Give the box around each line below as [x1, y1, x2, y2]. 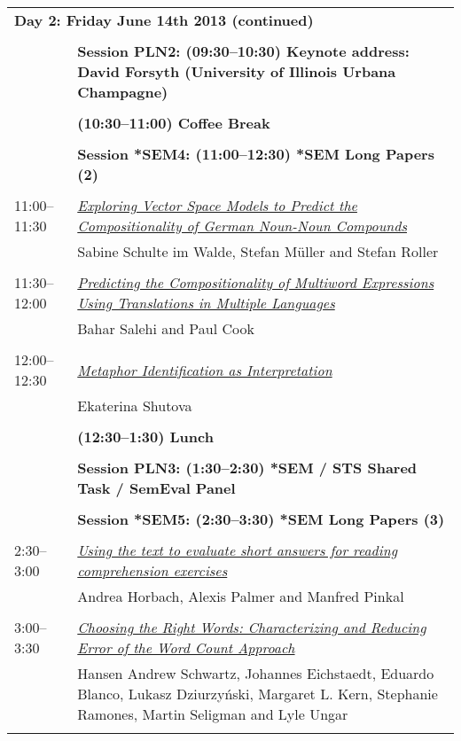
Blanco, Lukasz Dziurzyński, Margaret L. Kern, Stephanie [77, 683, 438, 704]
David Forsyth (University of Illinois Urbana [77, 61, 396, 82]
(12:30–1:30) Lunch [77, 426, 214, 447]
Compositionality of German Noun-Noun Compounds [77, 215, 407, 236]
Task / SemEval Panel [77, 478, 236, 498]
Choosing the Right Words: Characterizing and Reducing [77, 617, 426, 637]
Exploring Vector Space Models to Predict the [77, 195, 357, 215]
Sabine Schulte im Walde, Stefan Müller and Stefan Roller [77, 241, 439, 261]
